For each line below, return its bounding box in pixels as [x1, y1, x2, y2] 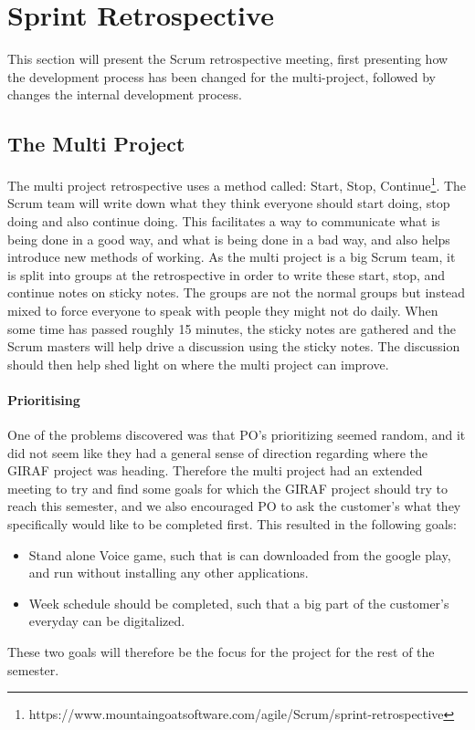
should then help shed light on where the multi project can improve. [7, 354, 389, 373]
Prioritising [7, 390, 80, 409]
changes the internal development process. [7, 85, 242, 104]
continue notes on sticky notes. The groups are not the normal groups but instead [7, 283, 466, 302]
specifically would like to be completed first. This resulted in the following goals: [7, 515, 458, 534]
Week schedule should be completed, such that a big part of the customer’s [28, 593, 449, 612]
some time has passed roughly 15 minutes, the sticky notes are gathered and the [7, 318, 456, 338]
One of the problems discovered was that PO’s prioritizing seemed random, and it [7, 425, 466, 444]
